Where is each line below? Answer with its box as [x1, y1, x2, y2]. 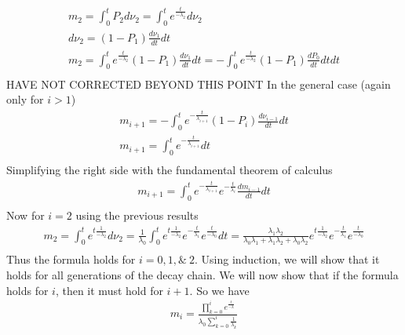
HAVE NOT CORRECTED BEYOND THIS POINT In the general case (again [6, 75, 391, 92]
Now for [6, 206, 45, 223]
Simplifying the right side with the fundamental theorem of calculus [6, 162, 333, 178]
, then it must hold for [55, 282, 163, 298]
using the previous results [75, 206, 199, 223]
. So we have [189, 282, 250, 298]
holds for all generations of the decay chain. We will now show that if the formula [6, 267, 399, 282]
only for [6, 91, 44, 107]
